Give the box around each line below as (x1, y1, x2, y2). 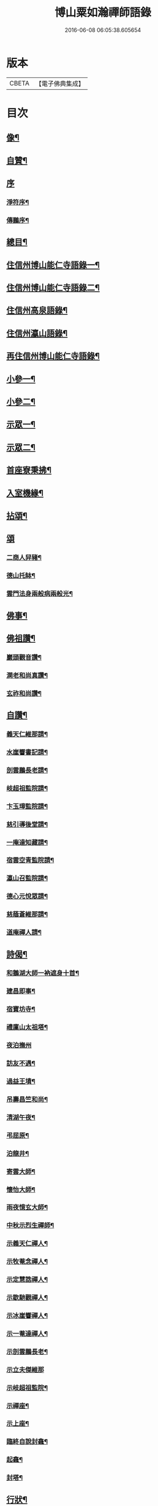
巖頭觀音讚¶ (6, 653, 42, 661)
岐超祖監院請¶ (6, 784, 48, 793)
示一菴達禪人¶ (6, 1329, 48, 1338)
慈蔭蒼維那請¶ (6, 910, 48, 919)
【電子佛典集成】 (35, 79, 85, 88)
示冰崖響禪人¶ (6, 1311, 48, 1320)
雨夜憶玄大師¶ (6, 1203, 48, 1212)
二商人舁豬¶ (6, 554, 42, 562)
